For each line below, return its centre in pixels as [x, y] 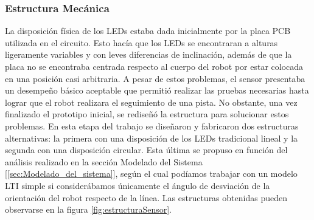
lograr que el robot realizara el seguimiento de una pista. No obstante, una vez [151, 102]
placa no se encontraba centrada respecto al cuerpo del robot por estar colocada [154, 66]
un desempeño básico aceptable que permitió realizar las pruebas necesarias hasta [157, 90]
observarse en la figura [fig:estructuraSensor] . [88, 209]
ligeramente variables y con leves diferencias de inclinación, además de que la [148, 54]
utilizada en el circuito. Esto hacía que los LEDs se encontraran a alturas [141, 42]
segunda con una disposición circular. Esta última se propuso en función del [146, 150]
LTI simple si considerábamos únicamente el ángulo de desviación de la [138, 185]
